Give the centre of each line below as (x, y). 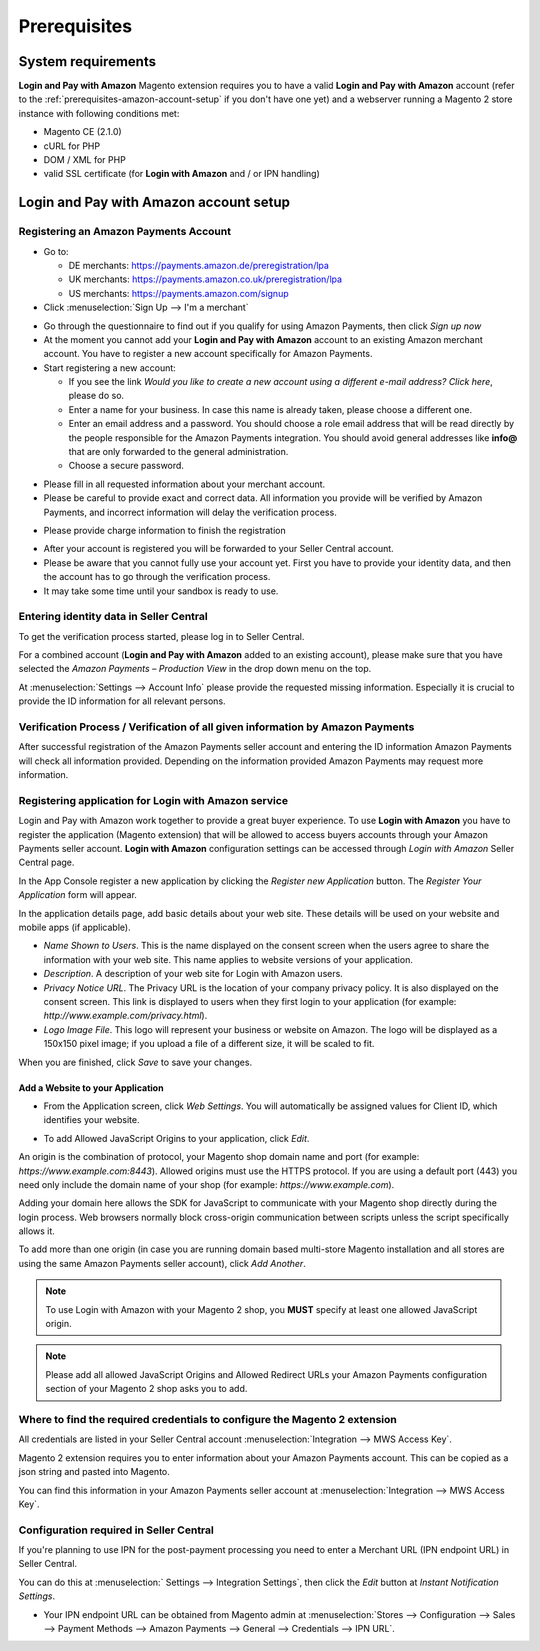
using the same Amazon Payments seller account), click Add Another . (162, 1263)
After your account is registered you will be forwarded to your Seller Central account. (218, 549)
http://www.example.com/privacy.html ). (125, 1016)
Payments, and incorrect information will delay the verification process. (190, 512)
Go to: (56, 251)
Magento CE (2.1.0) (82, 132)
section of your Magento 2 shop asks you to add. (146, 1389)
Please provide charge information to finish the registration (165, 530)
